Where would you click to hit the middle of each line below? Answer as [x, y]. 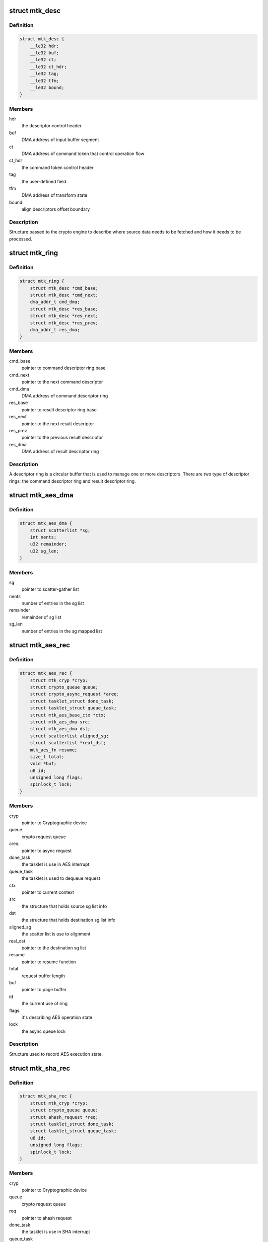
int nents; [43, 537]
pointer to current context [48, 892]
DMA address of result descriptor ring [60, 452]
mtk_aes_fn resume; [54, 750]
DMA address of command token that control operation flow [83, 154]
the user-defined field [44, 181]
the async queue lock [44, 1031]
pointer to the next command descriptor [62, 382]
